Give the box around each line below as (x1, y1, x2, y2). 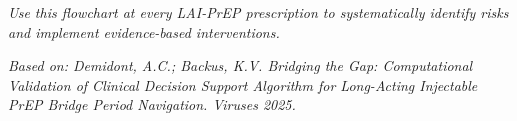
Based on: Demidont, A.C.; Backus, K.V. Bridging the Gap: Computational (8, 55, 473, 76)
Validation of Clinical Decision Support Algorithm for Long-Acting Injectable (8, 74, 478, 95)
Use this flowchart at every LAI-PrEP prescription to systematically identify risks (8, 2, 509, 22)
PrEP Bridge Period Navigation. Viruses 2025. (8, 94, 296, 115)
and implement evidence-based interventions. (8, 21, 280, 42)
